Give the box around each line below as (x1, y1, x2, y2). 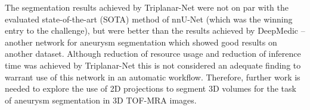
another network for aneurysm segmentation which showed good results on (5, 35, 277, 48)
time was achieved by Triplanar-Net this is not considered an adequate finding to (5, 59, 301, 71)
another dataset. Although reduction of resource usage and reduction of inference (5, 47, 301, 60)
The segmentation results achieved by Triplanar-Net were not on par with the (5, 1, 289, 13)
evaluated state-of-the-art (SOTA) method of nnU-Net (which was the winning (5, 12, 293, 25)
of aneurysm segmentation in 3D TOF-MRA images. (5, 93, 197, 106)
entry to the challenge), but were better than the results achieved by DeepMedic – (5, 24, 305, 37)
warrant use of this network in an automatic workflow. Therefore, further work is (5, 70, 300, 83)
